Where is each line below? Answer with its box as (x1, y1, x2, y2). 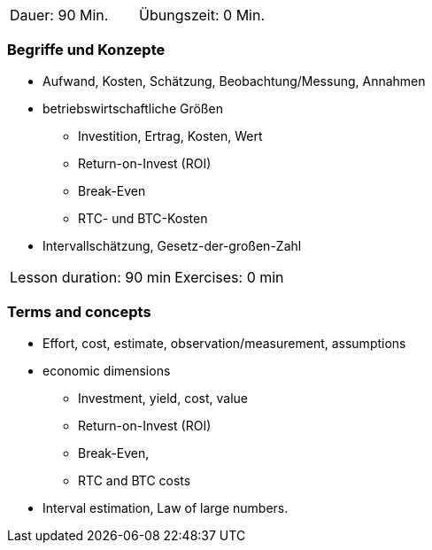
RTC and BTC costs (78, 472, 191, 488)
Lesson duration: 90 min (10, 267, 172, 286)
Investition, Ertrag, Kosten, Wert (78, 128, 263, 143)
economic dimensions (42, 362, 171, 378)
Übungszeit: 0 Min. (139, 6, 266, 24)
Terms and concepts (7, 303, 151, 321)
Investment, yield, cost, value (78, 390, 248, 406)
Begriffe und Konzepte (7, 41, 166, 59)
